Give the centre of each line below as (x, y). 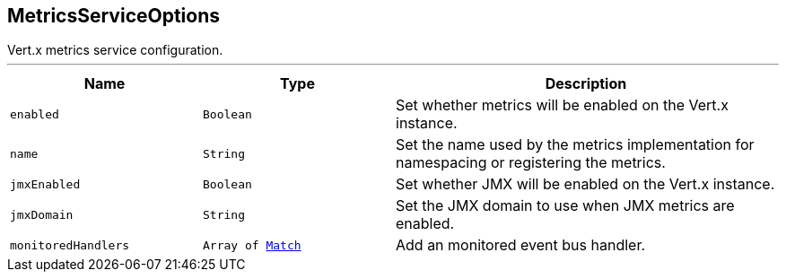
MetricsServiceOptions (114, 16)
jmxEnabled (45, 184)
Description (586, 84)
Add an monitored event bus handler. (521, 245)
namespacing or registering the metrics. (531, 163)
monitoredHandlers (70, 245)
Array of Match (252, 245)
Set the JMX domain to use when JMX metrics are (565, 206)
